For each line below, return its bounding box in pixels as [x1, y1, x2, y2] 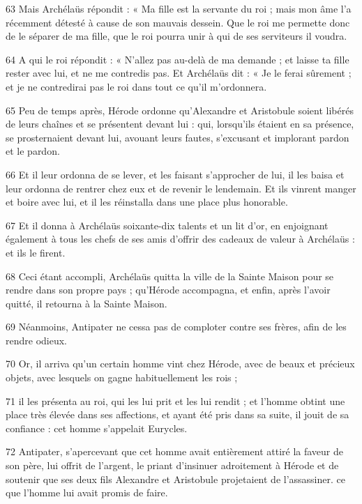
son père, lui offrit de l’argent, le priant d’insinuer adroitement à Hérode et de [6, 458, 339, 473]
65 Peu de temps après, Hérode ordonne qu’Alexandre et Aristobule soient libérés [6, 102, 354, 117]
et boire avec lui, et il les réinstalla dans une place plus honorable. [6, 194, 288, 209]
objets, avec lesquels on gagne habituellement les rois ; [6, 370, 238, 385]
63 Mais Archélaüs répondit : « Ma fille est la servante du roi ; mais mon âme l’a [6, 1, 352, 15]
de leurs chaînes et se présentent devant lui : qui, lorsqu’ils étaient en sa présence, [6, 116, 354, 131]
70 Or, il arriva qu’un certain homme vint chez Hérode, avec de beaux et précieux [6, 356, 355, 371]
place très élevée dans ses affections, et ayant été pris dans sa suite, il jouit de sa [6, 407, 349, 422]
